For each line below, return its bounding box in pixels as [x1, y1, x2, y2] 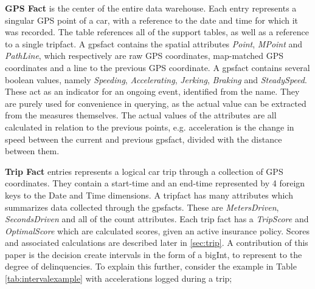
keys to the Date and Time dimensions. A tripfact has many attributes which [5, 188, 293, 201]
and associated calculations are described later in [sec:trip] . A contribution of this [5, 236, 308, 249]
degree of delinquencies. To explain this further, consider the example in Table [5, 260, 297, 273]
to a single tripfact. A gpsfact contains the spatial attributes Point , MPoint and [5, 37, 303, 50]
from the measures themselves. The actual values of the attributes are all [5, 109, 277, 121]
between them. [5, 144, 60, 157]
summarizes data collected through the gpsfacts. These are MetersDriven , [5, 200, 279, 213]
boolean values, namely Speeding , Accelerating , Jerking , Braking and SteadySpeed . [5, 73, 307, 86]
